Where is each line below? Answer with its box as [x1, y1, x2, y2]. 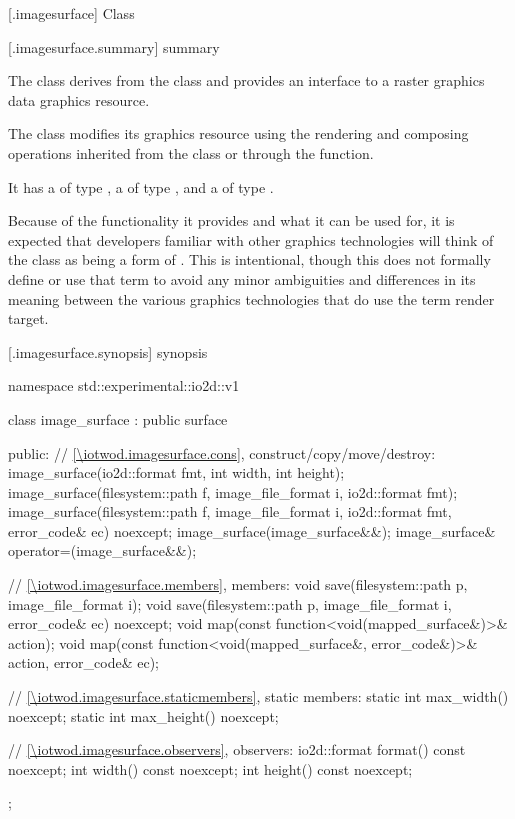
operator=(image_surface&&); [8, 540, 197, 561]
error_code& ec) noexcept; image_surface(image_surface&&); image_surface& [8, 520, 496, 541]
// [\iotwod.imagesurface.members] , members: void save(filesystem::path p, [8, 574, 468, 595]
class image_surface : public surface [8, 408, 228, 429]
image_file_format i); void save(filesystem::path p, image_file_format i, [8, 593, 452, 614]
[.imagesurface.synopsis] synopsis [8, 341, 208, 362]
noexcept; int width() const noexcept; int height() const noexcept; [8, 758, 413, 779]
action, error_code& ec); [8, 652, 160, 673]
